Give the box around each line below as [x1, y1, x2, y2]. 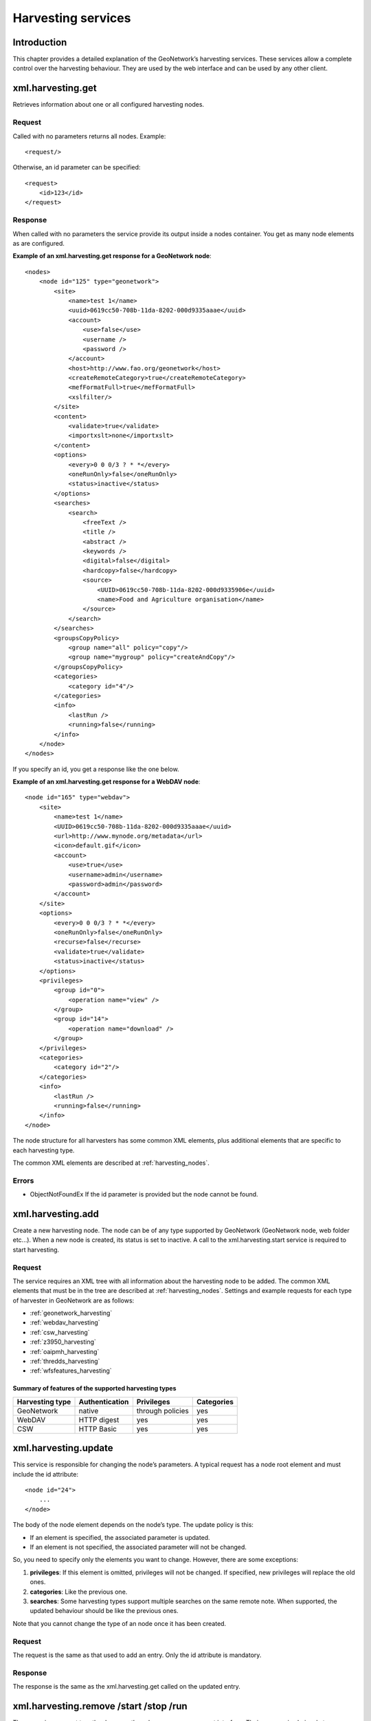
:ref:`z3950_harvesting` [30, 1338, 96, 1346]
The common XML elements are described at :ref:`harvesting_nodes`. [12, 1159, 210, 1167]
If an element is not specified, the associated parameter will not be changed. [30, 1543, 247, 1552]
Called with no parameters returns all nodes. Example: [12, 131, 166, 140]
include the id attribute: [12, 1470, 79, 1478]
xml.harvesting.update [12, 1442, 113, 1454]
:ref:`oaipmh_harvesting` [30, 1347, 100, 1355]
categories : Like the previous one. [30, 1587, 128, 1596]
